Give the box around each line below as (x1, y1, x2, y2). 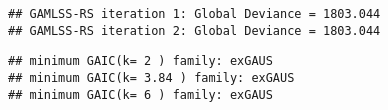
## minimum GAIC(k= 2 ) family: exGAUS (8, 54, 273, 69)
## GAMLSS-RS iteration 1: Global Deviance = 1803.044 (8, 7, 381, 21)
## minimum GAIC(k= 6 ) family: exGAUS (8, 87, 273, 102)
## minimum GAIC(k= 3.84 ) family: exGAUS (8, 70, 295, 85)
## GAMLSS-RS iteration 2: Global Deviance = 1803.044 (8, 23, 381, 38)
